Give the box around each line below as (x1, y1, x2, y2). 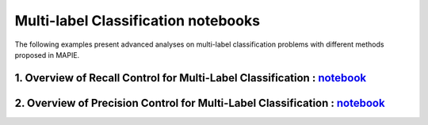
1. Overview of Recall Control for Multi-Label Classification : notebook (14, 71, 367, 85)
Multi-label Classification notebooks (14, 12, 261, 29)
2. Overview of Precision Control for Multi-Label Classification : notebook (14, 96, 385, 110)
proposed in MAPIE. (14, 50, 80, 59)
